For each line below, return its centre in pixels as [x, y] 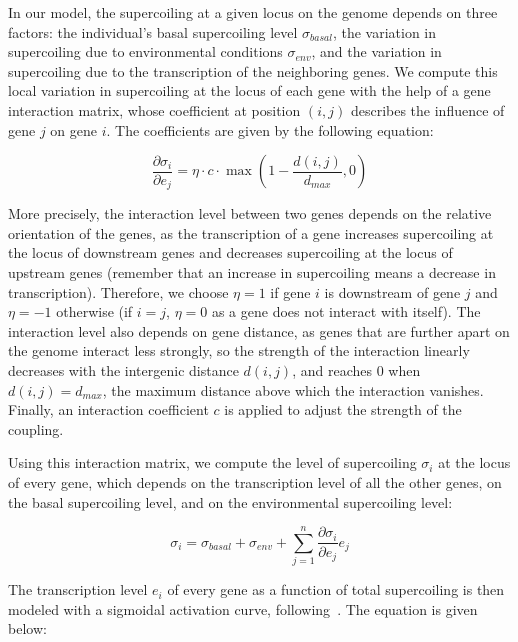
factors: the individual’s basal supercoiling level [153, 31]
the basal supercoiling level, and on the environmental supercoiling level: [230, 501]
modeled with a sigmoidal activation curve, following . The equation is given [243, 608]
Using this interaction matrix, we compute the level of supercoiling [212, 462]
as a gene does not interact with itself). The [346, 311]
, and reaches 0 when [356, 369]
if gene [290, 291]
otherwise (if [94, 311]
